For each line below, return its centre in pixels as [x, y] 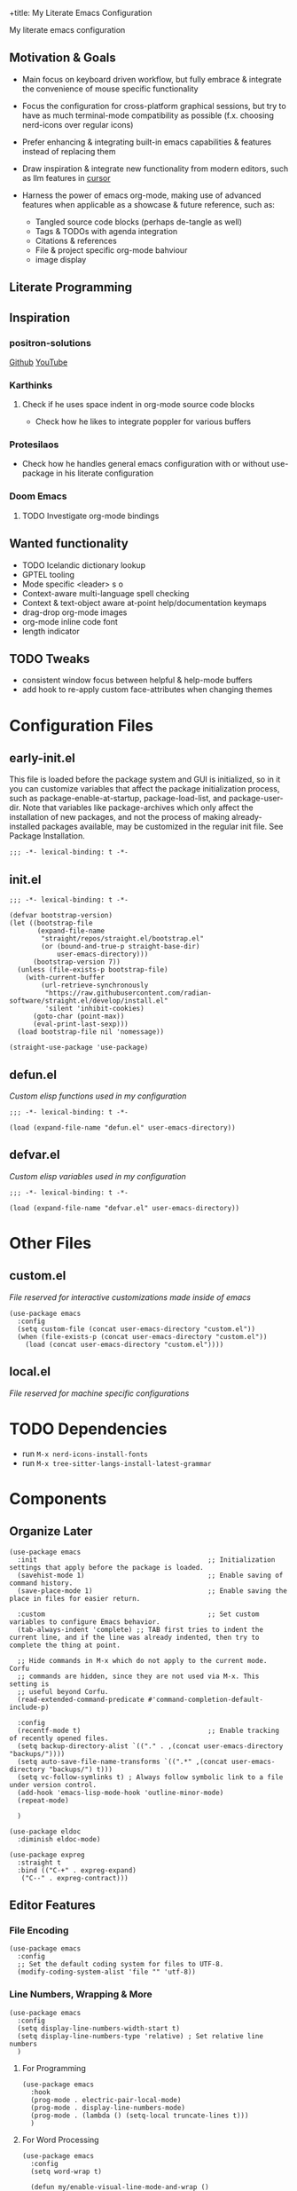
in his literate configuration [105, 473]
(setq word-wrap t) [66, 2171]
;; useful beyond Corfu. [63, 1691]
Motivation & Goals [63, 58]
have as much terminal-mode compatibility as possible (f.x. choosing [148, 115]
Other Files [51, 1244]
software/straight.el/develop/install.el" [89, 1001]
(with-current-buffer [65, 978]
